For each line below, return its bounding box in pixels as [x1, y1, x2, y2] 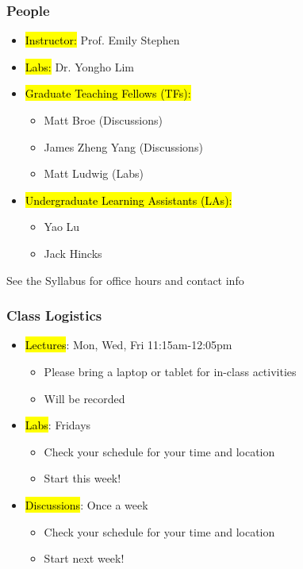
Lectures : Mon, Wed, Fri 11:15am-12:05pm [25, 336, 232, 353]
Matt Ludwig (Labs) [44, 165, 144, 182]
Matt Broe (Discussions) [44, 112, 163, 128]
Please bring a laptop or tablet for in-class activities [44, 363, 297, 379]
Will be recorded [44, 390, 125, 406]
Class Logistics [6, 306, 102, 325]
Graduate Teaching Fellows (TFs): [25, 85, 191, 102]
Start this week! [44, 470, 121, 486]
